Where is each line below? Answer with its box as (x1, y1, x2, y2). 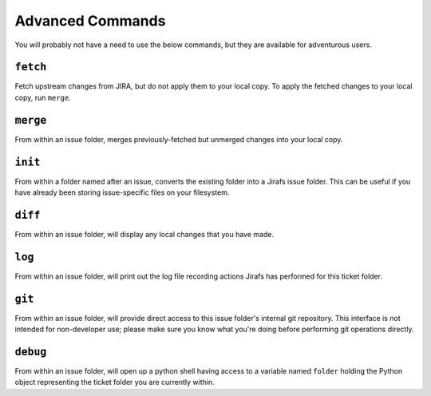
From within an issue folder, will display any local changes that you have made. (14, 229, 275, 239)
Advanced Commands (14, 12, 166, 30)
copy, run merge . (14, 93, 71, 102)
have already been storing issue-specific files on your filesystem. (14, 188, 230, 197)
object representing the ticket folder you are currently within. (14, 378, 215, 387)
